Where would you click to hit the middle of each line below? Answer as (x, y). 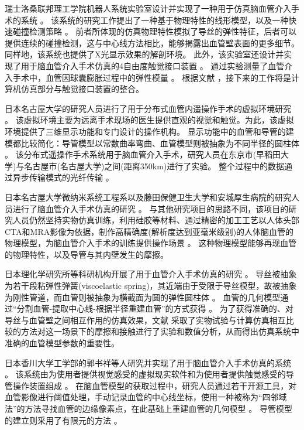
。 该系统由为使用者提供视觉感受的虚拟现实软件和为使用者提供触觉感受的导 (149, 374)
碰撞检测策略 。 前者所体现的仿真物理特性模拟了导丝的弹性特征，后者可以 (155, 31)
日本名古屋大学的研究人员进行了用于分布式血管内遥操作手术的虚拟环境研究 (148, 108)
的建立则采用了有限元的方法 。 (63, 420)
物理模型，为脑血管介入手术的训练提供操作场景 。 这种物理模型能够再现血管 (151, 243)
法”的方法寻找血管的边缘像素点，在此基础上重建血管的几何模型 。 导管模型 (148, 408)
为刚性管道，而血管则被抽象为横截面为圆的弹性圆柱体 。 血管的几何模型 (143, 297)
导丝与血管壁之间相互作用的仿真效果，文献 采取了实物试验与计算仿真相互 (145, 320)
